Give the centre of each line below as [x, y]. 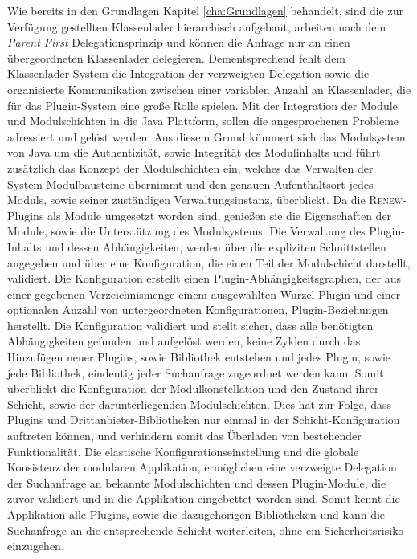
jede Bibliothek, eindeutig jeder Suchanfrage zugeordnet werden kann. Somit [196, 372]
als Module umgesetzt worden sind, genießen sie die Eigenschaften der [220, 215]
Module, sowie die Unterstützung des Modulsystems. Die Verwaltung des [186, 231]
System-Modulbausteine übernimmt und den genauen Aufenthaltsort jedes [190, 184]
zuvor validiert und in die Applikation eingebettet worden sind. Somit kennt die [204, 498]
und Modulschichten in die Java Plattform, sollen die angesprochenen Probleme [203, 121]
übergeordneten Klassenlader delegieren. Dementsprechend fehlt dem [177, 57]
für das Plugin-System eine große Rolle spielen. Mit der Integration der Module [202, 105]
